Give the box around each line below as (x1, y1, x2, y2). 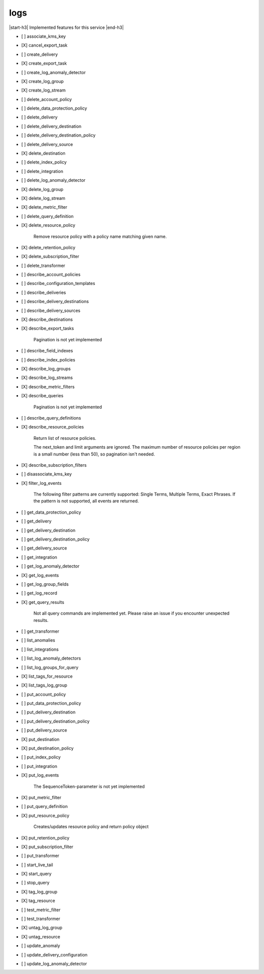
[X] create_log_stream (21, 87, 66, 93)
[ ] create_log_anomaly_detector (21, 69, 86, 75)
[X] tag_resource (21, 898, 56, 903)
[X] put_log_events (21, 772, 59, 778)
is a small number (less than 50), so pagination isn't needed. (33, 451, 155, 457)
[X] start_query (21, 871, 52, 877)
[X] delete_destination (21, 150, 66, 156)
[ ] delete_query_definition (21, 213, 74, 219)
